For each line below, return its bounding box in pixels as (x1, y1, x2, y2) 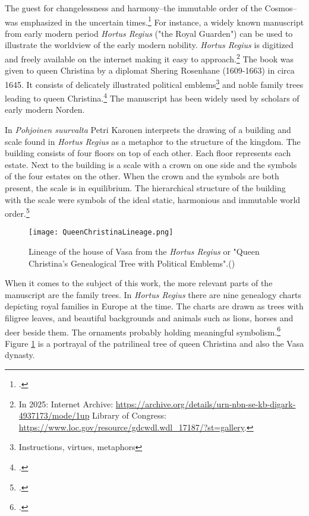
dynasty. (5, 349, 35, 361)
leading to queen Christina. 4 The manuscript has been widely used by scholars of (5, 90, 299, 104)
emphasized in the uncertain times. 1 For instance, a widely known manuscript (20, 14, 304, 28)
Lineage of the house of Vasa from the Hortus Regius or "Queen (29, 245, 260, 258)
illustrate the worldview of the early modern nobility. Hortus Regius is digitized (5, 39, 294, 51)
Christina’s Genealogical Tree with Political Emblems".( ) (29, 257, 235, 269)
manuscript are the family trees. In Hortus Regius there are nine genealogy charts (5, 288, 302, 300)
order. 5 (5, 205, 30, 219)
